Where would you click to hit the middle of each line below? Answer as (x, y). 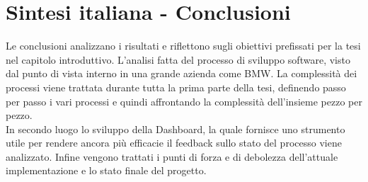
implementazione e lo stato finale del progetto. (106, 170)
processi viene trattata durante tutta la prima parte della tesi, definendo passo (176, 87)
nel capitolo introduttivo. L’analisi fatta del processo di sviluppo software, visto (178, 59)
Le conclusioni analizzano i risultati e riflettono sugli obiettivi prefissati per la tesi (183, 46)
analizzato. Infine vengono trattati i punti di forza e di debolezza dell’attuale (172, 156)
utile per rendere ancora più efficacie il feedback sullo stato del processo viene (174, 143)
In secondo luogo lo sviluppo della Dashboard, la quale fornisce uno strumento (176, 129)
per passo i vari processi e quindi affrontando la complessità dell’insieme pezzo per (184, 101)
